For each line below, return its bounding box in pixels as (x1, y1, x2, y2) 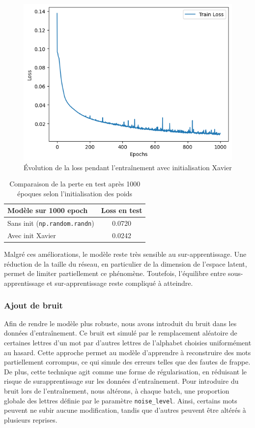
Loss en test (101, 205, 142, 215)
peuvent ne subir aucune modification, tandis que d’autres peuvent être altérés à (4, 405, 246, 415)
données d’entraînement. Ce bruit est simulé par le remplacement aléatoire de (4, 328, 237, 338)
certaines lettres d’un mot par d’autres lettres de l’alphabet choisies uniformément (4, 337, 252, 347)
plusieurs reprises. (4, 414, 57, 425)
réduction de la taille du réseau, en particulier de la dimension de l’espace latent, (4, 258, 247, 269)
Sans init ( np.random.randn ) (7, 218, 94, 228)
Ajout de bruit (4, 299, 63, 311)
